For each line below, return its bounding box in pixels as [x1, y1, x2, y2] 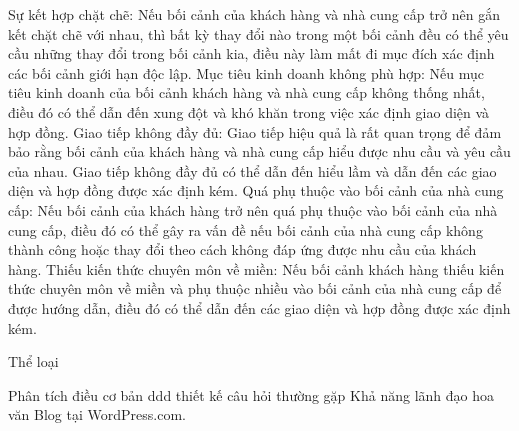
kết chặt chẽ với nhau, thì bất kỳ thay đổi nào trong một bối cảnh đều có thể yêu [8, 23, 509, 44]
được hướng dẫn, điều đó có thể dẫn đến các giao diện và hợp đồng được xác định [8, 297, 511, 318]
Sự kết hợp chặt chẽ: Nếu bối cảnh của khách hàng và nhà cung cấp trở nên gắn [8, 4, 500, 24]
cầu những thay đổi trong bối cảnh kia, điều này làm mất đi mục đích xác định [8, 43, 495, 64]
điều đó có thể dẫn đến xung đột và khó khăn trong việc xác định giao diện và [8, 101, 490, 122]
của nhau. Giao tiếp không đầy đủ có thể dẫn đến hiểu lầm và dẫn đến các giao [8, 160, 497, 181]
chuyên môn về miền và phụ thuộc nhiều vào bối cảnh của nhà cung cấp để [39, 278, 502, 299]
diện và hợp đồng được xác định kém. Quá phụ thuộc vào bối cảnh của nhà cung [8, 180, 504, 201]
